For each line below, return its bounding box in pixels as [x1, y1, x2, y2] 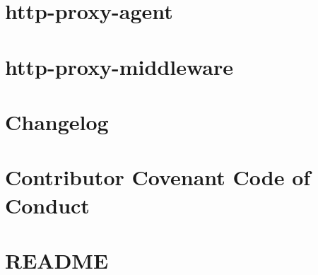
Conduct [5, 190, 90, 219]
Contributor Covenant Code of [5, 163, 311, 192]
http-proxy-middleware [5, 52, 234, 81]
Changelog [5, 107, 109, 136]
